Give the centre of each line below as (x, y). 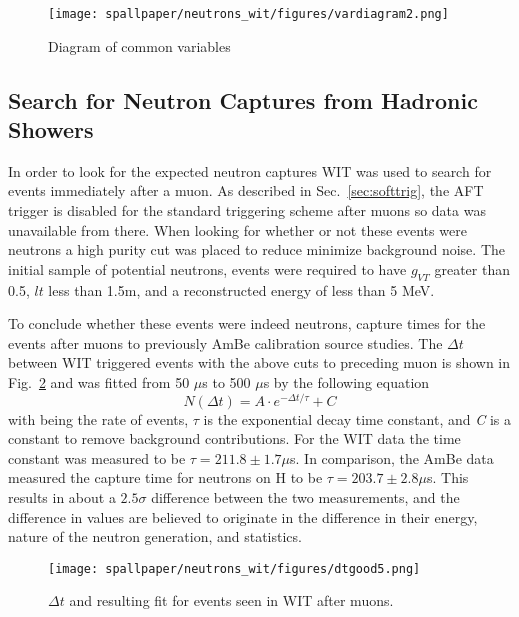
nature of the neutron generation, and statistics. (155, 536)
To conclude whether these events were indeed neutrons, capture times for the (247, 323)
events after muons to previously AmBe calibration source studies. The (225, 342)
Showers (51, 129)
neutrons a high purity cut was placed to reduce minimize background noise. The (256, 249)
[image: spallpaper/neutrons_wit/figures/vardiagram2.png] (248, 14)
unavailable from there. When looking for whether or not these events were (237, 229)
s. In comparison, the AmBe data (392, 457)
